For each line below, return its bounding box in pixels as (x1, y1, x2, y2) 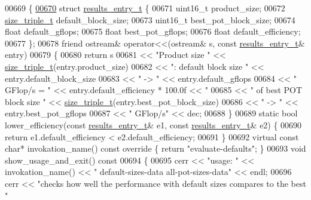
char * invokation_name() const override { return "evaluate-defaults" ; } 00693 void (5, 142, 306, 155)
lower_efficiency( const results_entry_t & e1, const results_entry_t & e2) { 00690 (5, 118, 302, 131)
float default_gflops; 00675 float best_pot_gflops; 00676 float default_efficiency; (5, 25, 301, 38)
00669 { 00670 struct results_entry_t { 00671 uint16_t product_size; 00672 (5, 2, 285, 14)
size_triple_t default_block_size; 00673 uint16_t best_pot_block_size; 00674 (5, 13, 295, 26)
